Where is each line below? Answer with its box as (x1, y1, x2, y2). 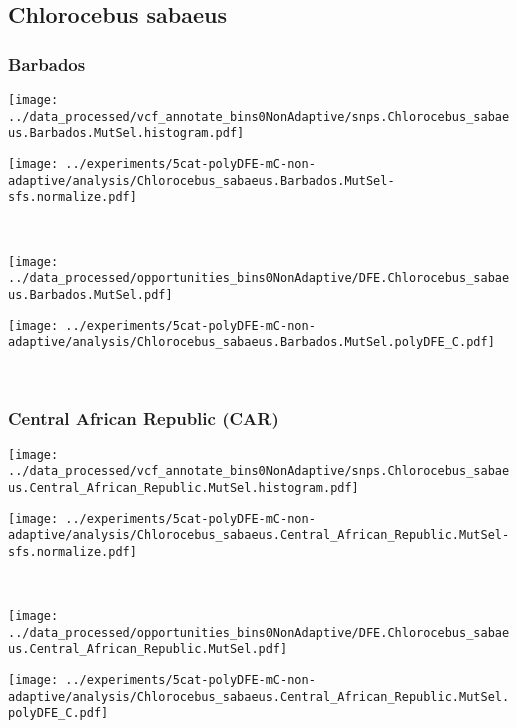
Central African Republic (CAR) (8, 406, 279, 431)
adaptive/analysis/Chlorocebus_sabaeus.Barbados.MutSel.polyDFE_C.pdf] (8, 335, 495, 350)
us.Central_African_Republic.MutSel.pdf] (8, 642, 288, 657)
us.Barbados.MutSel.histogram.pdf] (8, 126, 245, 141)
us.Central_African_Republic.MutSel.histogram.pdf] (8, 480, 359, 495)
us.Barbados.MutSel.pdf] (8, 287, 173, 302)
